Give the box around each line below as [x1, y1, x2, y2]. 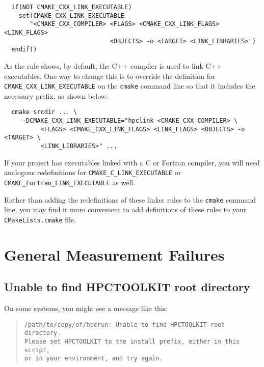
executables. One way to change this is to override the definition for [4, 70, 216, 81]
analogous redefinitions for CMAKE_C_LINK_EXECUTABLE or [4, 167, 181, 178]
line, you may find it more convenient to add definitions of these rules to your [4, 204, 247, 215]
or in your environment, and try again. [24, 355, 163, 362]
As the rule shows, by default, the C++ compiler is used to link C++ [4, 60, 222, 71]
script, [24, 346, 50, 354]
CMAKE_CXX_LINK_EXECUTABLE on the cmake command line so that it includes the [4, 80, 255, 91]
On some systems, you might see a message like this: [4, 303, 168, 314]
